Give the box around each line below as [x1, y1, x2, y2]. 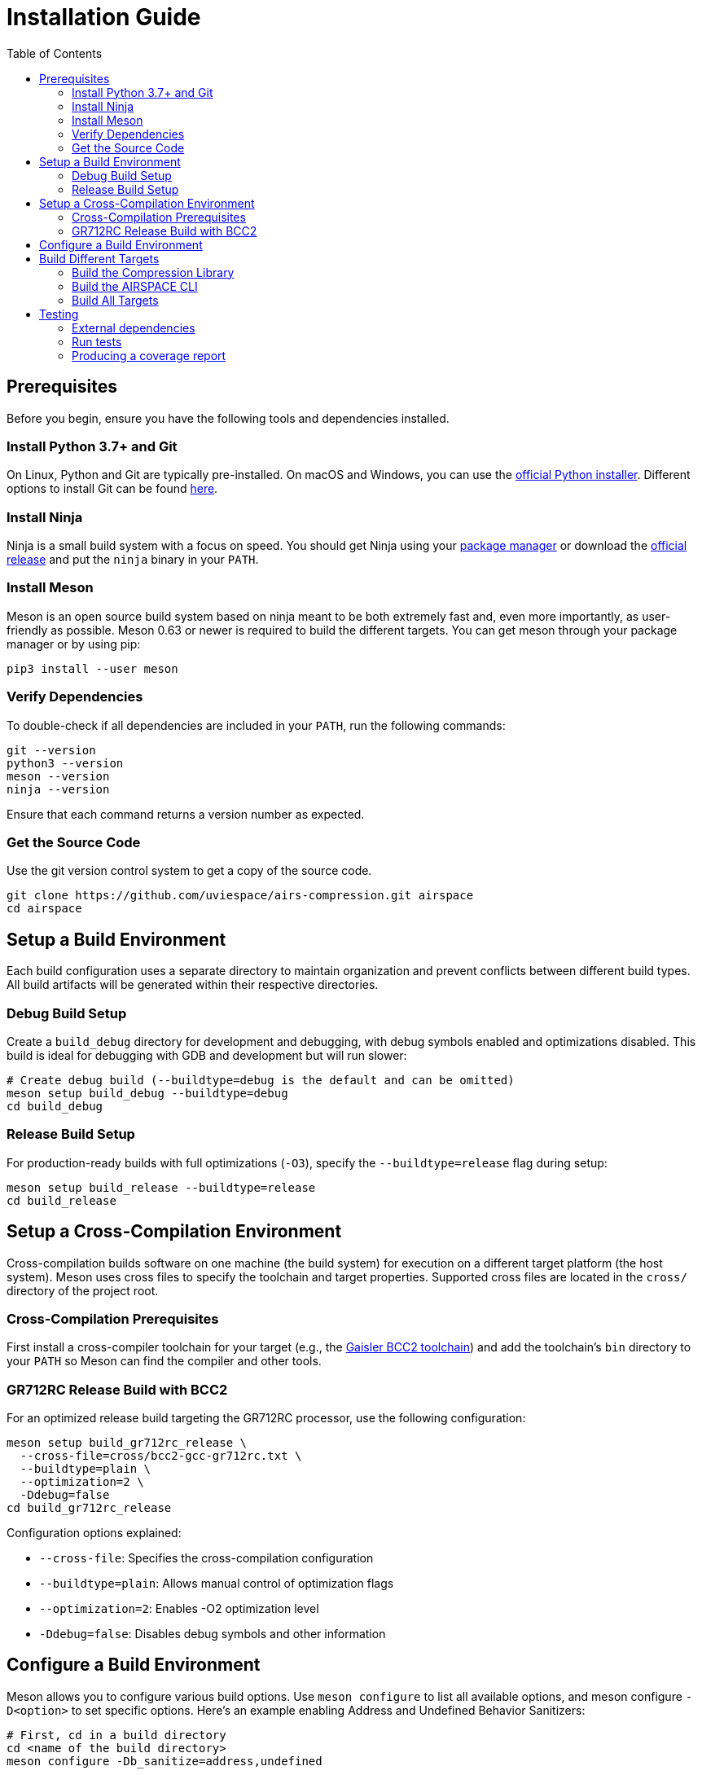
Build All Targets [72, 292, 159, 307]
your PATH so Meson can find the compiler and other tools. [7, 1354, 322, 1369]
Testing [39, 306, 79, 321]
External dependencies [72, 320, 195, 335]
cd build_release [7, 1193, 116, 1207]
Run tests [72, 334, 122, 349]
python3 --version [7, 756, 124, 770]
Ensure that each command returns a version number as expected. [7, 806, 365, 821]
